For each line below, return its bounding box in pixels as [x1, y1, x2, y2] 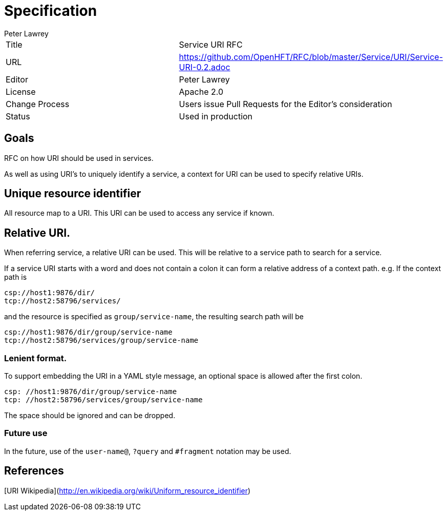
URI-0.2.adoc [179, 61, 230, 72]
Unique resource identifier [4, 187, 141, 200]
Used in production [179, 111, 253, 121]
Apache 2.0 [179, 86, 224, 97]
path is [4, 273, 27, 282]
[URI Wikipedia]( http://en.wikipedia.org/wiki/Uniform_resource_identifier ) [4, 486, 251, 495]
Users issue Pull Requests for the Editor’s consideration [179, 98, 392, 109]
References [4, 464, 64, 478]
